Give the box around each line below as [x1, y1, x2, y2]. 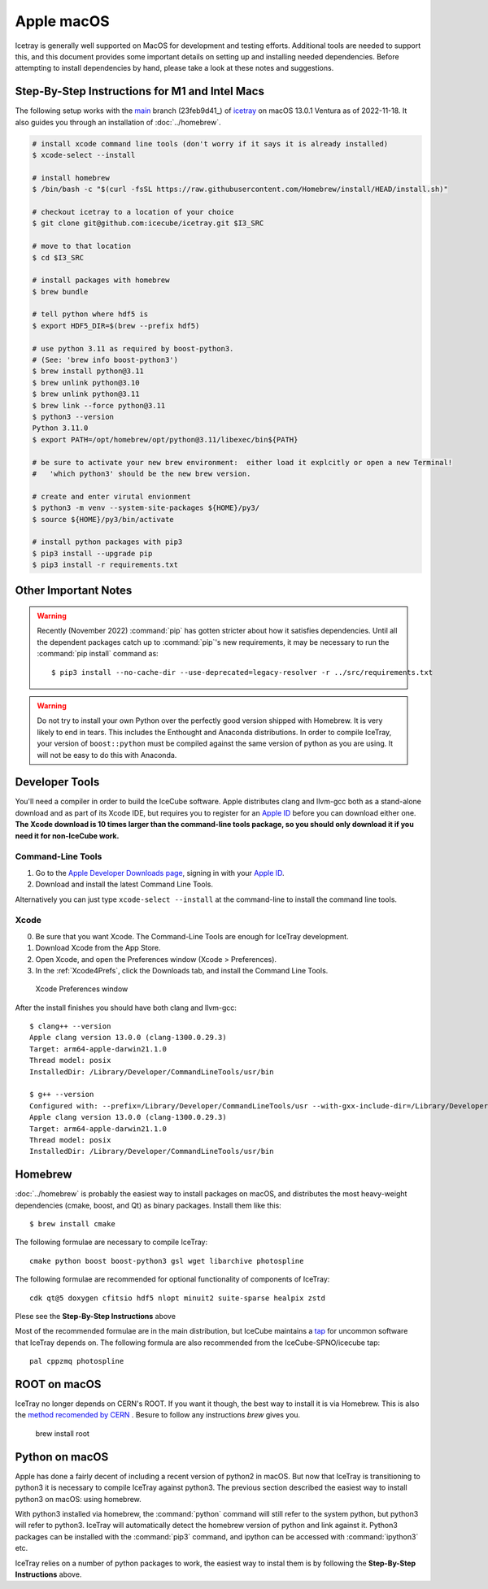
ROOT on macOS [15, 1377, 102, 1391]
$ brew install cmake [29, 1220, 115, 1229]
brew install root [35, 1428, 89, 1439]
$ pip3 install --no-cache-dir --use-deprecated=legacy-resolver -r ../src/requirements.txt [51, 668, 434, 677]
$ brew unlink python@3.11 [32, 390, 140, 398]
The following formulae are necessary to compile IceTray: [15, 1237, 208, 1247]
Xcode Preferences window [35, 984, 129, 994]
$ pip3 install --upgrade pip [32, 549, 153, 558]
